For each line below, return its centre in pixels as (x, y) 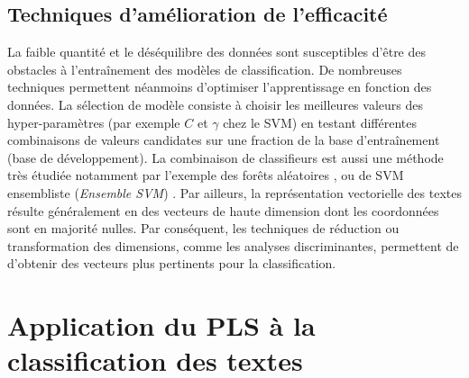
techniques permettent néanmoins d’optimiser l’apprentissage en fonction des (220, 87)
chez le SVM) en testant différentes (320, 122)
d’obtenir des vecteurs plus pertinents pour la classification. (172, 263)
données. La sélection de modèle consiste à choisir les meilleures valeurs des (215, 104)
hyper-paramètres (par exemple (94, 122)
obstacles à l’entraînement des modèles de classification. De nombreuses (205, 69)
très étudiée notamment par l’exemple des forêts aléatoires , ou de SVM (206, 175)
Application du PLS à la (161, 325)
